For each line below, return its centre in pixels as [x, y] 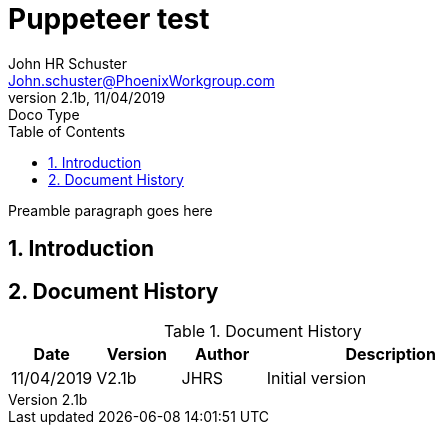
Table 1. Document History [262, 331]
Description [390, 354]
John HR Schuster [68, 63]
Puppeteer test [109, 19]
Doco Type [44, 114]
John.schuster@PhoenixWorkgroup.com [141, 80]
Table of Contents [67, 131]
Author [222, 354]
